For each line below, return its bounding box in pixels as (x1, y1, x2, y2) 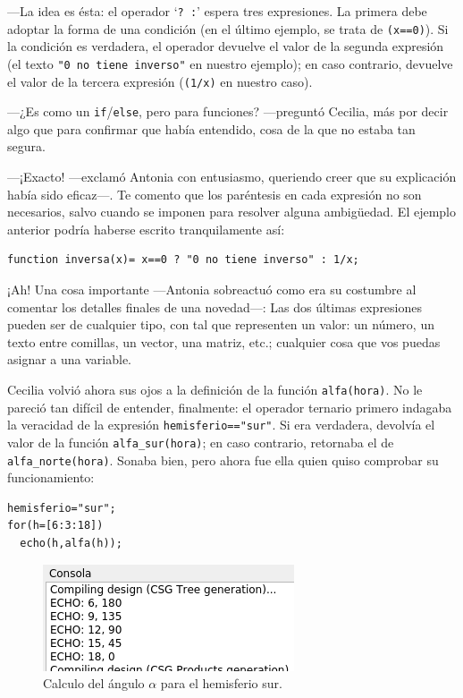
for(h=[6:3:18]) (7, 519, 104, 532)
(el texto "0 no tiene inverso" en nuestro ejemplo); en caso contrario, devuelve (7, 54, 453, 72)
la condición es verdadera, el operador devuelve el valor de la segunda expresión (7, 37, 444, 55)
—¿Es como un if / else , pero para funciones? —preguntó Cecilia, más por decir (7, 102, 449, 121)
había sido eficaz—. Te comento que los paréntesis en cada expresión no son (7, 184, 422, 203)
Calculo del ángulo (43, 674, 145, 693)
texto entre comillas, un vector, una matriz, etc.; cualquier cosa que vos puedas (7, 332, 441, 351)
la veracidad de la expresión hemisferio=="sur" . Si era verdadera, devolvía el (7, 415, 435, 434)
